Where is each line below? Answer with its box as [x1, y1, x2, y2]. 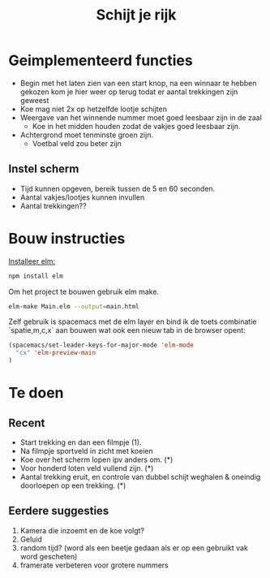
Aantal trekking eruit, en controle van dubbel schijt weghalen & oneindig [19, 472, 261, 482]
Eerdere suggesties [8, 504, 109, 518]
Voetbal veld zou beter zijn [32, 138, 122, 148]
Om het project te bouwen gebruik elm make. [8, 287, 160, 296]
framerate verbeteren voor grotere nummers [19, 560, 169, 570]
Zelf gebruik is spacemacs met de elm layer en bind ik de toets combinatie [8, 317, 257, 326]
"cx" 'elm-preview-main [15, 349, 96, 357]
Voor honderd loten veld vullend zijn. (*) [19, 464, 154, 473]
